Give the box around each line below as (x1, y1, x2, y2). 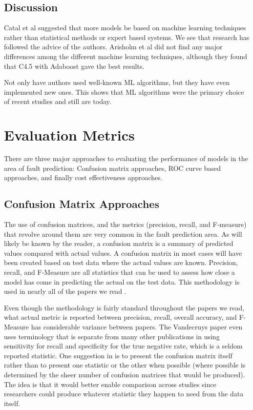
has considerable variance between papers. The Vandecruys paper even (31, 322, 243, 331)
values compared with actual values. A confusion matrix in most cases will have (4, 247, 242, 258)
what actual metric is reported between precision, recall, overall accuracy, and (4, 312, 237, 322)
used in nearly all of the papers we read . (4, 286, 126, 296)
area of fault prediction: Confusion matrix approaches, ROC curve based (4, 163, 221, 173)
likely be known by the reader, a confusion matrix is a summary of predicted (4, 238, 233, 248)
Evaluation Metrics (4, 125, 135, 145)
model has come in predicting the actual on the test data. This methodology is (4, 276, 240, 287)
